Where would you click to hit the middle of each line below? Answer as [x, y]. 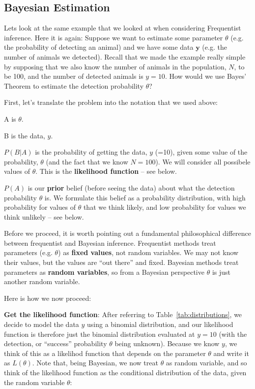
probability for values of [40, 207]
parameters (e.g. [28, 252]
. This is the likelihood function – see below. [106, 171]
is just [221, 272]
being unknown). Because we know [167, 343]
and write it [231, 353]
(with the [233, 334]
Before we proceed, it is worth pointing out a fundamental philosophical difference [127, 233]
